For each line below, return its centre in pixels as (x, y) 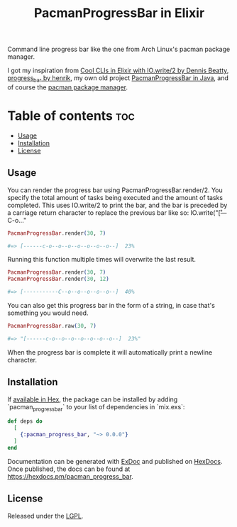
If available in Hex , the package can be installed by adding (93, 399)
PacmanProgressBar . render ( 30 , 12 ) (59, 279)
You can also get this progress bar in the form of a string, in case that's (111, 306)
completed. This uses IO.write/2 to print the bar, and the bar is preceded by (117, 205)
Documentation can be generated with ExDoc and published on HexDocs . (115, 461)
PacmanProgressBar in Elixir (119, 13)
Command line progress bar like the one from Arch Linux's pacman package (119, 49)
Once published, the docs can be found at (69, 469)
